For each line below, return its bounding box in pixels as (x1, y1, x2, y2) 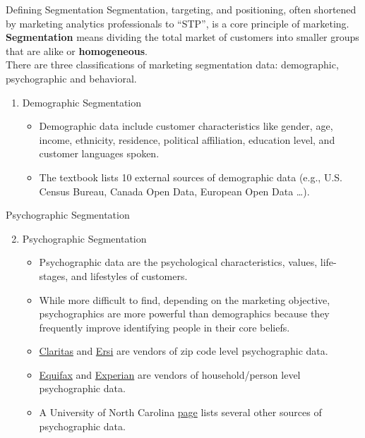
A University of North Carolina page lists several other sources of (39, 405, 322, 420)
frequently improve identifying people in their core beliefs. (39, 320, 290, 334)
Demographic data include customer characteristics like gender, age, (39, 118, 333, 133)
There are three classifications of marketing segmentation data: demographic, (6, 57, 339, 72)
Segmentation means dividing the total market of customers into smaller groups (6, 30, 359, 44)
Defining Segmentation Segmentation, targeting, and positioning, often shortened (6, 2, 357, 16)
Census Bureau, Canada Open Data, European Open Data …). (39, 183, 310, 198)
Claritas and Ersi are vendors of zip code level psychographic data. (39, 343, 328, 358)
